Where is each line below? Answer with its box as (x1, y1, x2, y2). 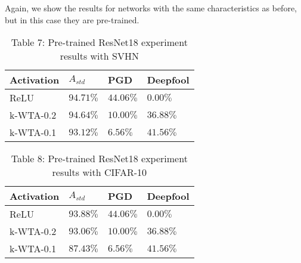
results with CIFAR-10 (52, 165, 147, 180)
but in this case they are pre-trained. (5, 13, 139, 26)
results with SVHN (60, 49, 139, 63)
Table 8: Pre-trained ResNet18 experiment (11, 151, 188, 166)
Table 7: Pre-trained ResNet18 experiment (11, 35, 188, 49)
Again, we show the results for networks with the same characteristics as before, (5, 2, 297, 14)
